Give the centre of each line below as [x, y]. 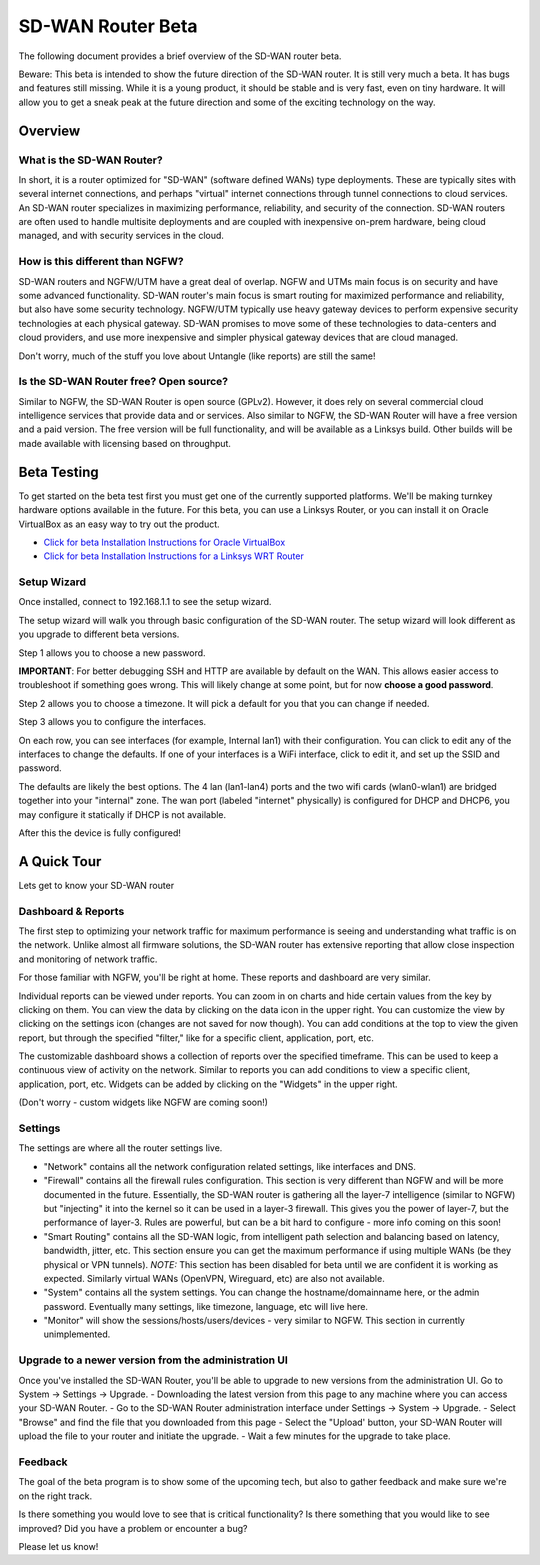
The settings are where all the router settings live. [120, 1148]
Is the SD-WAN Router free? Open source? [123, 382]
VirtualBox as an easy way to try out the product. [119, 524]
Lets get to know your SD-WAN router [96, 885]
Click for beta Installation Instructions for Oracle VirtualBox [164, 542]
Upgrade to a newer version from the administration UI [153, 1360]
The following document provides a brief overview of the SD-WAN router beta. [180, 56]
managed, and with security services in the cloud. [121, 236]
